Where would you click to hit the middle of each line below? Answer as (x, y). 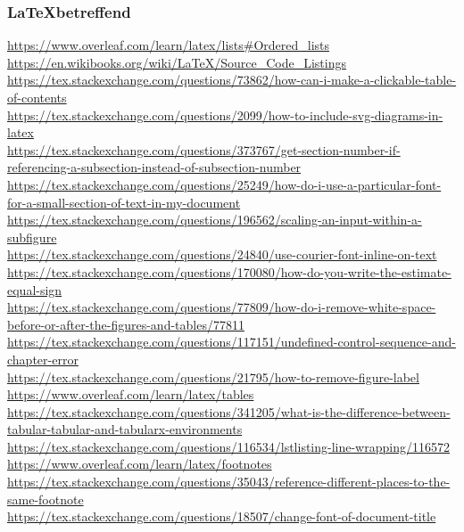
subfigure (32, 237)
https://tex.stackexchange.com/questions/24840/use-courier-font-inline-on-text (222, 254)
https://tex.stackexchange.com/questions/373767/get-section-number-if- (204, 149)
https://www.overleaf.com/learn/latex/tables (131, 394)
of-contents (37, 97)
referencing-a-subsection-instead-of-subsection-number (154, 167)
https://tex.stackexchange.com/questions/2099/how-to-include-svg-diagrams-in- (225, 115)
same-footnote (46, 499)
